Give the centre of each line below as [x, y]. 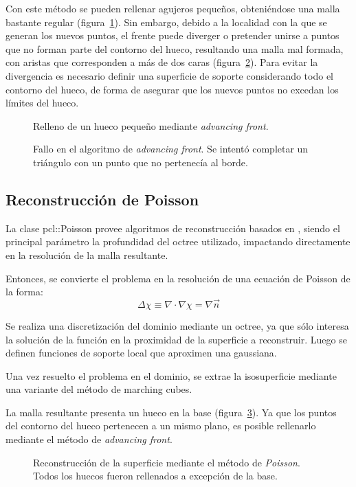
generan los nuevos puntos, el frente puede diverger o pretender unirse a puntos [173, 35]
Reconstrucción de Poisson [102, 199]
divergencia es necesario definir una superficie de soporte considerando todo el [170, 75]
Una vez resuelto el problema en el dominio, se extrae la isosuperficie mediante [171, 375]
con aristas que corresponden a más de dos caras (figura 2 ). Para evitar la [162, 62]
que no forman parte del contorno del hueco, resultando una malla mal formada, [175, 48]
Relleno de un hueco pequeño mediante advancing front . [151, 125]
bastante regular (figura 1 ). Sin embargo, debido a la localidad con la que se [166, 22]
